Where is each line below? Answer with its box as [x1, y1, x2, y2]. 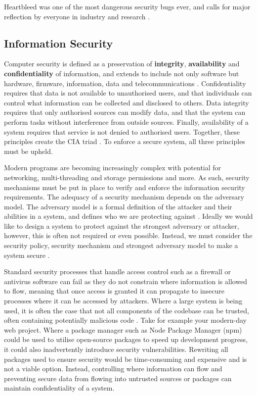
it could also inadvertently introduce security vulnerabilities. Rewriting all [4, 344, 228, 354]
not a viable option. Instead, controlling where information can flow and [4, 363, 222, 374]
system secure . [4, 249, 50, 260]
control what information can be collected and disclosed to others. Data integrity [4, 97, 249, 107]
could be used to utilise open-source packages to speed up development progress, [4, 334, 248, 345]
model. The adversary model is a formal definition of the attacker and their [4, 201, 232, 211]
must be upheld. [4, 146, 53, 156]
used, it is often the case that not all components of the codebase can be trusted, [4, 305, 249, 315]
